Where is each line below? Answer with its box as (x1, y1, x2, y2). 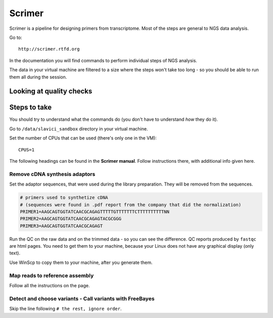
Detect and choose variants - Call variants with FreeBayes (9, 295, 155, 302)
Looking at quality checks (9, 87, 93, 96)
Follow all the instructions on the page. (9, 282, 90, 288)
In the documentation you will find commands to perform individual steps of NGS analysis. (9, 57, 197, 63)
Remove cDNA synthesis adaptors (9, 170, 96, 177)
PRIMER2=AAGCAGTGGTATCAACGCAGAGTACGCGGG (20, 216, 121, 222)
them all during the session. (9, 74, 67, 80)
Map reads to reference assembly (9, 272, 94, 279)
